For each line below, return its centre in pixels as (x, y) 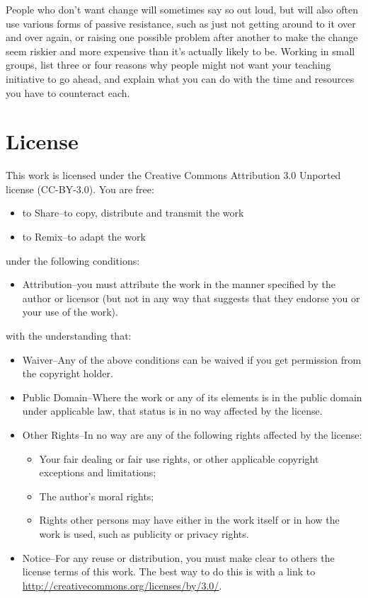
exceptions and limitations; (98, 472)
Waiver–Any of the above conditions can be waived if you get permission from (192, 359)
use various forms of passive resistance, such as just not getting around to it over (181, 23)
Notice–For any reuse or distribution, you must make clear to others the (178, 557)
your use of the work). (70, 312)
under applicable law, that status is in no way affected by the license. (172, 411)
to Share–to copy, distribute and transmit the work (133, 213)
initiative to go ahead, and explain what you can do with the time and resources (180, 78)
